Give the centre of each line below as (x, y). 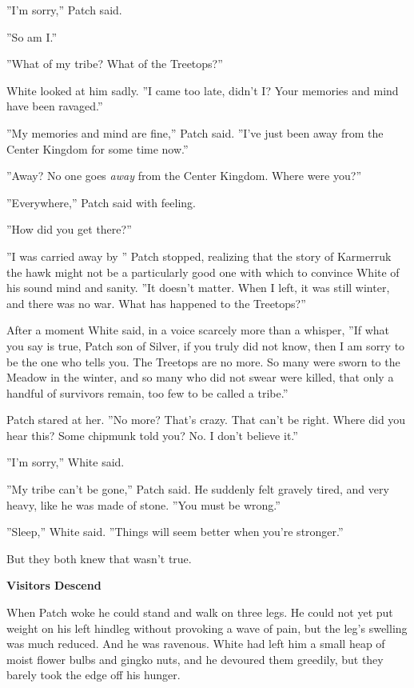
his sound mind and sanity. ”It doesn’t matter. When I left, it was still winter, (198, 288)
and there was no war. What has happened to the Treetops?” (156, 303)
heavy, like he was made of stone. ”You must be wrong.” (143, 504)
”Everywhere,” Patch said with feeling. (101, 202)
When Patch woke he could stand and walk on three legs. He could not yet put (200, 612)
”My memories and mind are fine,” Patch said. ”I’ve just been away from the (195, 132)
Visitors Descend (54, 585)
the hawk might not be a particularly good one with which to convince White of (203, 272)
